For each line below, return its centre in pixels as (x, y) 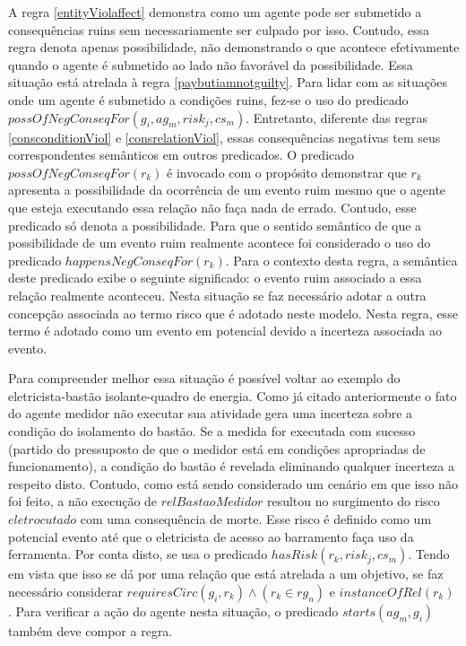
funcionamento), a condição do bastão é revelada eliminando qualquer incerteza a (231, 466)
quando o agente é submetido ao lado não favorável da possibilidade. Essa (211, 64)
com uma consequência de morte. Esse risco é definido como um (256, 519)
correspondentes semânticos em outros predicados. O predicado (181, 155)
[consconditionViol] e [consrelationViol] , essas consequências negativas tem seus (224, 137)
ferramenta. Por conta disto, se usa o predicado (138, 554)
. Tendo (429, 554)
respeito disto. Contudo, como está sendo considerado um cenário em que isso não (233, 483)
